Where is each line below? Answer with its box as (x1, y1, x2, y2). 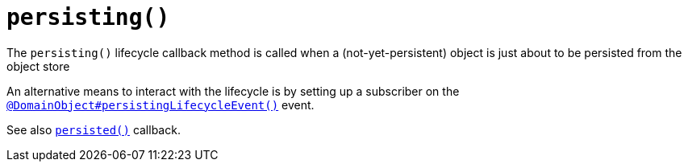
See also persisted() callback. (6, 122, 181, 137)
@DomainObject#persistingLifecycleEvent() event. (6, 97, 315, 112)
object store (6, 59, 70, 73)
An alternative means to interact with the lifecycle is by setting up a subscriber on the (6, 84, 460, 98)
